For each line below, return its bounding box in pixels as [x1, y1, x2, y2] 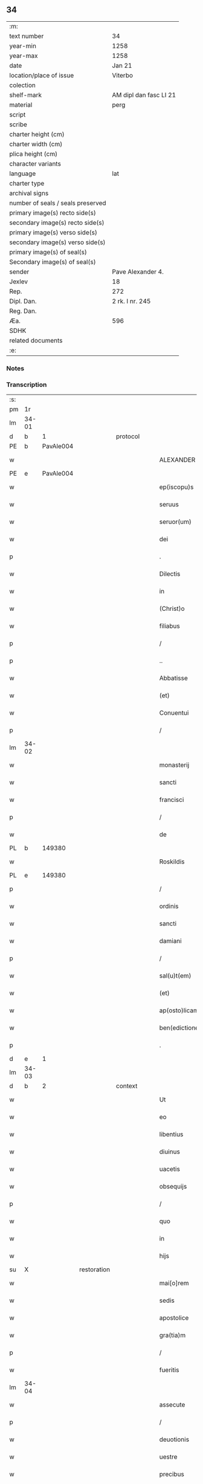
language [9, 169, 36, 178]
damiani [159, 937, 182, 945]
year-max [9, 51, 38, 60]
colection [9, 81, 36, 89]
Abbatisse [159, 674, 188, 682]
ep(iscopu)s [159, 483, 194, 491]
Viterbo [112, 71, 134, 79]
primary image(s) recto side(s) [9, 208, 97, 217]
